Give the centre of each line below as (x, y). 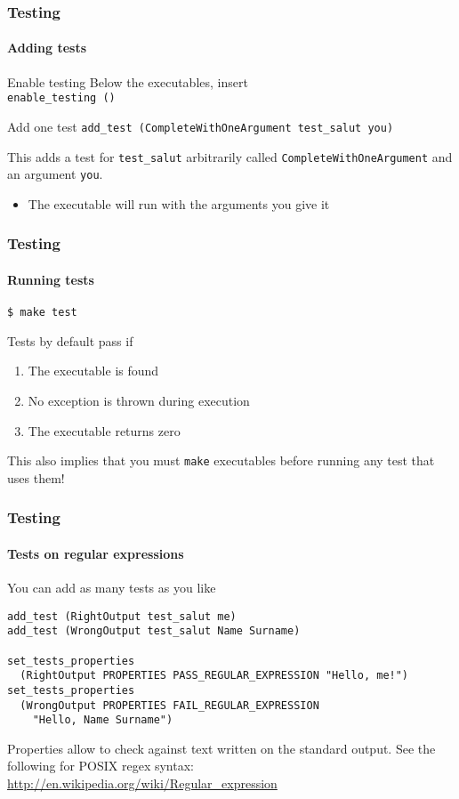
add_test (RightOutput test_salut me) (122, 616)
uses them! (36, 477)
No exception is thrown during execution (139, 400)
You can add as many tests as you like (112, 588)
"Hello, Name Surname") (103, 720)
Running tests (51, 279)
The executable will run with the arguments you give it (179, 203)
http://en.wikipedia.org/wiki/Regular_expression (142, 783)
